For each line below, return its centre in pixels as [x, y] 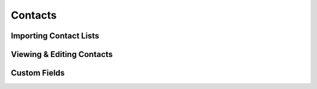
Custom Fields [38, 73]
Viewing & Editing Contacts [62, 54]
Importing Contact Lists [55, 36]
